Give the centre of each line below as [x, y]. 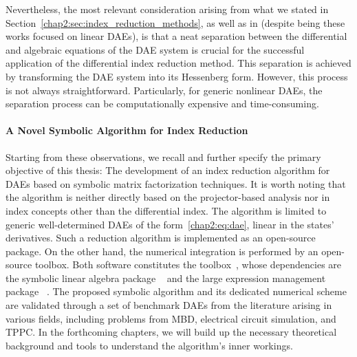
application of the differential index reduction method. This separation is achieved [178, 63]
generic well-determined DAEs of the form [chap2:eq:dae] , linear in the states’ [170, 224]
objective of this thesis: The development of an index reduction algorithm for [168, 170]
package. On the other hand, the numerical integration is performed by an [162, 251]
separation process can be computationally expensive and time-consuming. [162, 104]
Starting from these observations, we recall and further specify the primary [163, 156]
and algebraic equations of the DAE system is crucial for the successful [155, 49]
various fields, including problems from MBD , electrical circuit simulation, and [171, 318]
